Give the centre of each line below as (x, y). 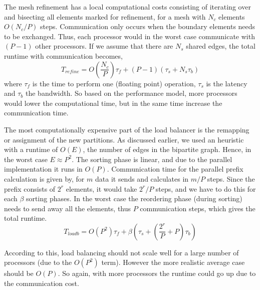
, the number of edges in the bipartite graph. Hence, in (167, 149)
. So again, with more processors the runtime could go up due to (157, 273)
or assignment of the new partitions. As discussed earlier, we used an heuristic (124, 139)
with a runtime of (31, 149)
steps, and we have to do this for (206, 188)
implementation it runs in (43, 169)
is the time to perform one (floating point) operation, (114, 83)
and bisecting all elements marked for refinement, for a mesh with (105, 16)
